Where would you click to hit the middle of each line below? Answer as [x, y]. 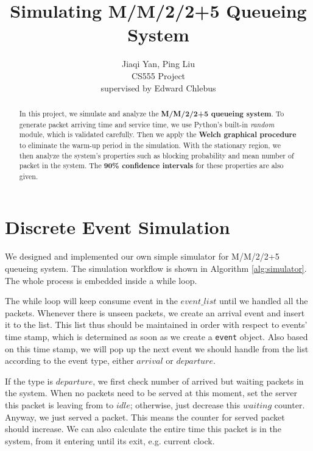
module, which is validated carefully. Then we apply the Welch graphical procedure [158, 135]
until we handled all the [263, 301]
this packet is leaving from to [59, 405]
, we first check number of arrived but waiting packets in [198, 381]
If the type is [29, 381]
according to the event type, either [69, 360]
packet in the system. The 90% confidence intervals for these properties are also [151, 166]
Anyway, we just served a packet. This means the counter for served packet [145, 417]
